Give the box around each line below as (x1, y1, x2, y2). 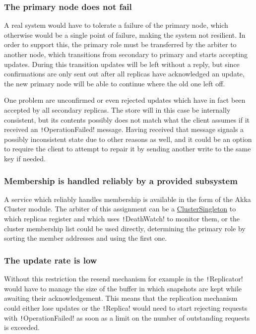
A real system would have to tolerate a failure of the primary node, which (4, 20, 228, 30)
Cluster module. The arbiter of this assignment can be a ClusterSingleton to (4, 203, 236, 214)
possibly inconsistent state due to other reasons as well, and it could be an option (4, 134, 252, 144)
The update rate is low (4, 254, 97, 266)
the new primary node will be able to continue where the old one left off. (4, 78, 225, 88)
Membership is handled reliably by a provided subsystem (4, 174, 238, 187)
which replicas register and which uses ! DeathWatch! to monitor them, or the (4, 213, 240, 223)
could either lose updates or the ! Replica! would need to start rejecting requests (4, 302, 248, 313)
